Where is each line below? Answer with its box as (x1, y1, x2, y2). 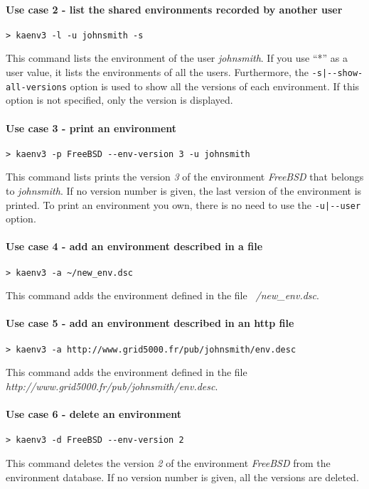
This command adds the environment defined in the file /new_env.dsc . (6, 288, 319, 303)
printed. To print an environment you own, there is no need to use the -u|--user (6, 197, 361, 212)
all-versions (6, 82, 67, 92)
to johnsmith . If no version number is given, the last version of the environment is (6, 183, 362, 198)
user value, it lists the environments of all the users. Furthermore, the (6, 65, 309, 80)
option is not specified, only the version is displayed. (6, 92, 233, 107)
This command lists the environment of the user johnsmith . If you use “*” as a (6, 50, 348, 65)
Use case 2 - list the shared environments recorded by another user (6, 1, 343, 16)
